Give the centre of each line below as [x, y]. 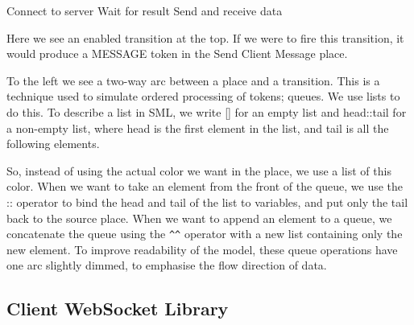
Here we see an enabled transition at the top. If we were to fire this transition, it [205, 37]
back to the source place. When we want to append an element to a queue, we [199, 218]
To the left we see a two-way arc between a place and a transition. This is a [193, 80]
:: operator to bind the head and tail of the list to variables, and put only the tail [207, 202]
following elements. [53, 144]
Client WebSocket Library [118, 309]
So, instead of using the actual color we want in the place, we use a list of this [199, 170]
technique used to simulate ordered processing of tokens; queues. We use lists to [203, 96]
